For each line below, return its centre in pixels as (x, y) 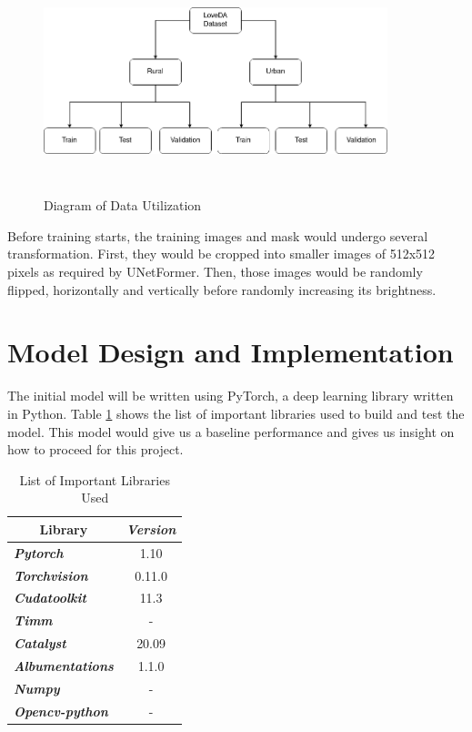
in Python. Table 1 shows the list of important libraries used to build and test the (236, 413)
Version (151, 529)
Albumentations (64, 665)
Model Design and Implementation (231, 352)
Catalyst (40, 643)
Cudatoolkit (50, 598)
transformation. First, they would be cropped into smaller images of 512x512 (221, 254)
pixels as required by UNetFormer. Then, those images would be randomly (215, 272)
